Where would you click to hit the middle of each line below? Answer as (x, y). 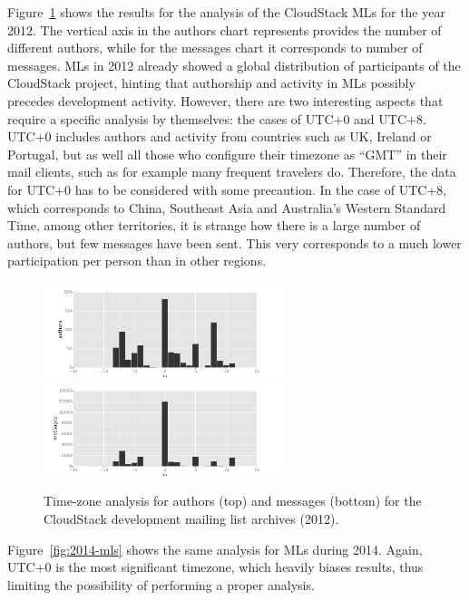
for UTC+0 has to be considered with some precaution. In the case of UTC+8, (227, 189)
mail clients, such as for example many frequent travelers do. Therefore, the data (232, 172)
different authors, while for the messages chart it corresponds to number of (215, 48)
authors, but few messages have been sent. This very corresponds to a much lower (234, 242)
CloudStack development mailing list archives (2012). (191, 518)
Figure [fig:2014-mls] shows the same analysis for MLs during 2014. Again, (215, 549)
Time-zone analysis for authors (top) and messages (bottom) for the (233, 501)
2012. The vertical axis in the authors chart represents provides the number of (225, 29)
